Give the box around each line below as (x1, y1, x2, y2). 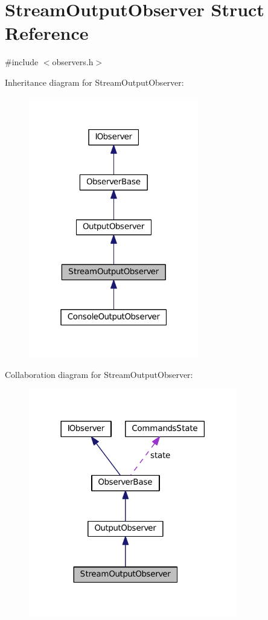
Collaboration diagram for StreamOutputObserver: (5, 368, 193, 380)
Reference (5, 21, 89, 45)
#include (5, 56, 39, 68)
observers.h (52, 56, 94, 68)
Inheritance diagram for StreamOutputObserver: (5, 75, 184, 88)
